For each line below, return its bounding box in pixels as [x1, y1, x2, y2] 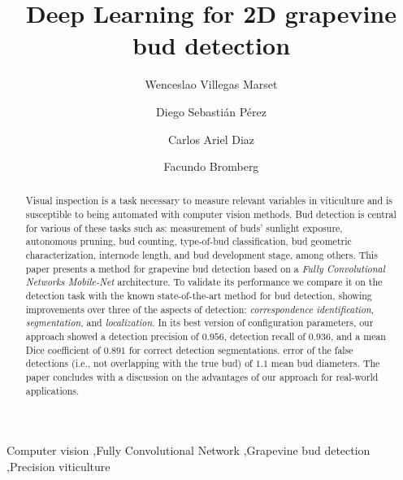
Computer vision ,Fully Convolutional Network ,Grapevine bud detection [6, 442, 370, 459]
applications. [25, 383, 80, 397]
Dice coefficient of [25, 343, 101, 356]
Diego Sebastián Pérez [156, 103, 266, 120]
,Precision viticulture [6, 457, 110, 474]
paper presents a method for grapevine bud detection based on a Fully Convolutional [25, 261, 385, 275]
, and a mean [330, 329, 386, 343]
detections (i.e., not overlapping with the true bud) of [25, 356, 253, 370]
